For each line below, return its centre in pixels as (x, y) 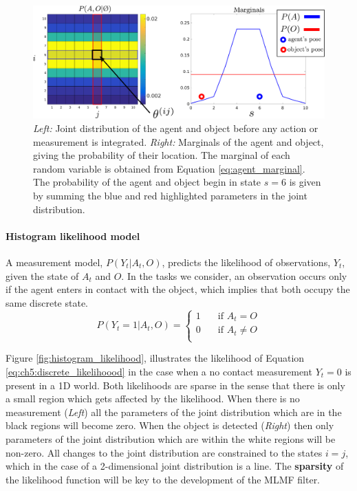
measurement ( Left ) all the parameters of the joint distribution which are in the (174, 412)
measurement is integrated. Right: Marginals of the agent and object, (178, 141)
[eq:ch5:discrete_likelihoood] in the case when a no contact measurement (159, 371)
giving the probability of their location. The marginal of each (162, 155)
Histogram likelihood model (73, 236)
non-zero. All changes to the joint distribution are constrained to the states (164, 452)
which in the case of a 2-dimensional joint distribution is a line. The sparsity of (175, 466)
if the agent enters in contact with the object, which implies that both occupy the (178, 289)
